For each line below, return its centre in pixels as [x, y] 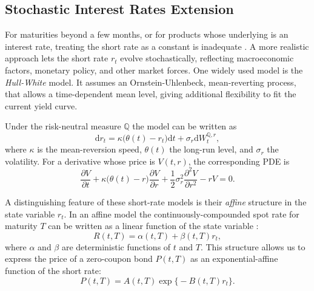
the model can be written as [185, 126]
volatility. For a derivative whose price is [80, 161]
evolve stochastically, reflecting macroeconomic [207, 58]
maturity [21, 226]
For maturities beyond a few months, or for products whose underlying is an [147, 34]
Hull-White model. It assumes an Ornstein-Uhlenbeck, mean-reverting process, [151, 82]
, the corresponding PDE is [239, 161]
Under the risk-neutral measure [63, 126]
